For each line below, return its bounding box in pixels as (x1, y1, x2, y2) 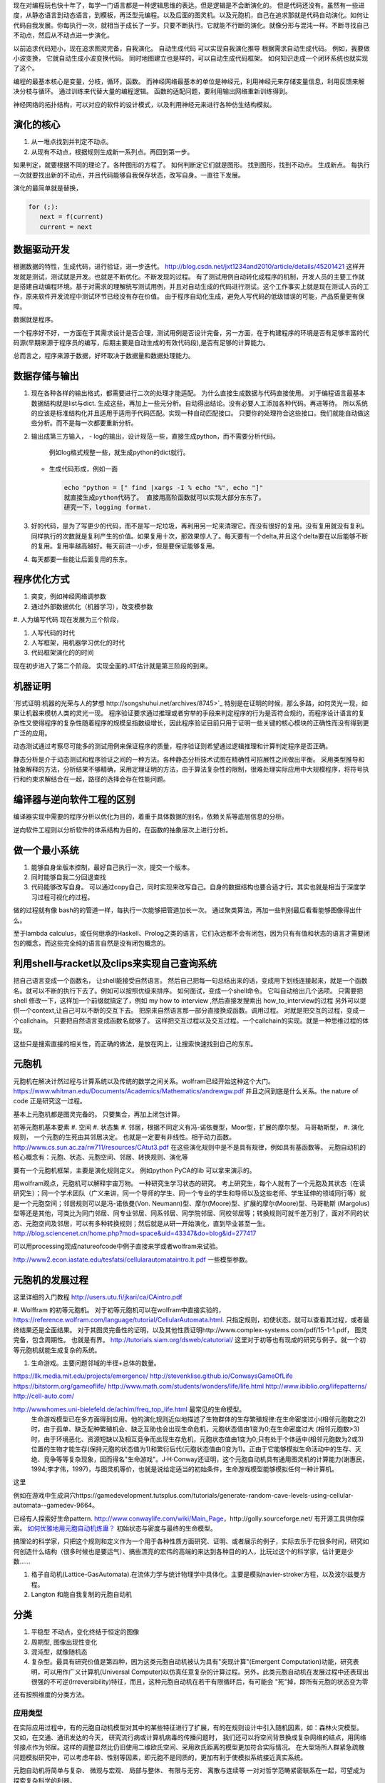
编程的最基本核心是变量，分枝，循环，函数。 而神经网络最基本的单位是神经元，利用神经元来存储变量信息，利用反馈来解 (13, 77, 365, 86)
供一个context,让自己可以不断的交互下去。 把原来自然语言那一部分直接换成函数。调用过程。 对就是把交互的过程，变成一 (13, 1006, 366, 1015)
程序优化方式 (13, 573, 70, 586)
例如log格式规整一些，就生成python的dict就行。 (48, 448, 190, 456)
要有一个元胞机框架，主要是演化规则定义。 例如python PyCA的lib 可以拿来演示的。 (13, 1166, 256, 1175)
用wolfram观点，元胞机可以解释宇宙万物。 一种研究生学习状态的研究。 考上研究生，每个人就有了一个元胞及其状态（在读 (13, 1179, 366, 1187)
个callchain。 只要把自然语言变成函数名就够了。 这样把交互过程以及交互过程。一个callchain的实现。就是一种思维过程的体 (13, 1016, 369, 1025)
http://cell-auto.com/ (13, 1391, 75, 1401)
